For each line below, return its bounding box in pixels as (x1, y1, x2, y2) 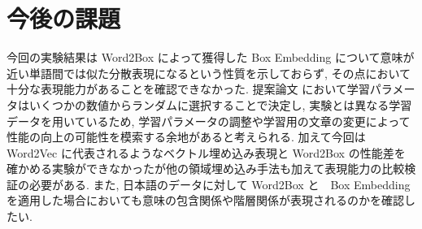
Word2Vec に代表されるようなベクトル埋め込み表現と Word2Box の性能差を (7, 144, 406, 161)
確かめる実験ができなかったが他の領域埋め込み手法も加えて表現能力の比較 (7, 160, 405, 177)
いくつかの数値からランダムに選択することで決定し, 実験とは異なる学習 (28, 96, 412, 113)
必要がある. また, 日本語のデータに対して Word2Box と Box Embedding (28, 175, 411, 192)
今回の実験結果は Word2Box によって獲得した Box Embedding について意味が (7, 49, 415, 66)
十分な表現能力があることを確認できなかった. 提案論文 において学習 (7, 80, 370, 97)
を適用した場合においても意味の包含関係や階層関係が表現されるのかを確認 (7, 192, 404, 209)
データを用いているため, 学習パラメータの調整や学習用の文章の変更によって (7, 112, 411, 129)
